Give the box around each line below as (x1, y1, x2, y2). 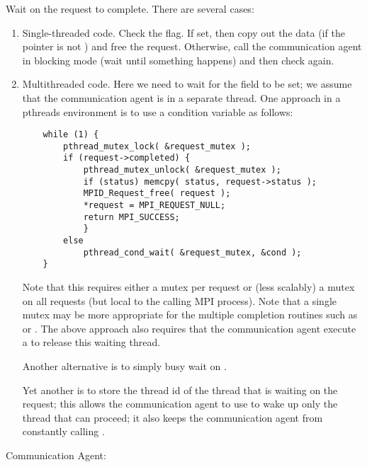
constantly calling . (22, 424, 105, 439)
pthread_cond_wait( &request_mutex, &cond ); (83, 247, 302, 258)
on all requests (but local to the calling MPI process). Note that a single (22, 293, 337, 308)
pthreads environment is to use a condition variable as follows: (22, 104, 293, 119)
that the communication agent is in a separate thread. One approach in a (22, 90, 341, 105)
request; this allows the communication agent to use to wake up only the (22, 396, 338, 411)
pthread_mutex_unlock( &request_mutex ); (83, 165, 281, 175)
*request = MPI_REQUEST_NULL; (83, 200, 226, 211)
